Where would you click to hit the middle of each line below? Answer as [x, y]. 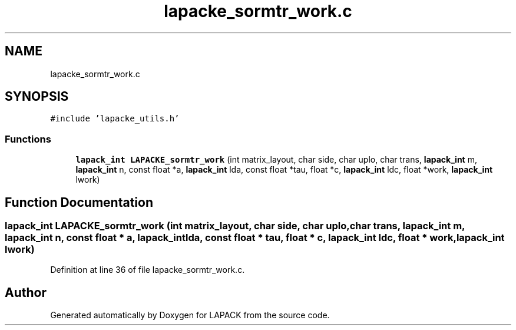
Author [26, 292]
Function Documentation [79, 202]
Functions [28, 139]
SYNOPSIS [37, 97]
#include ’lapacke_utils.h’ [115, 119]
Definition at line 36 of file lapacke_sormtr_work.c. [148, 270]
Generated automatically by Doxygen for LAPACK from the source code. [190, 315]
